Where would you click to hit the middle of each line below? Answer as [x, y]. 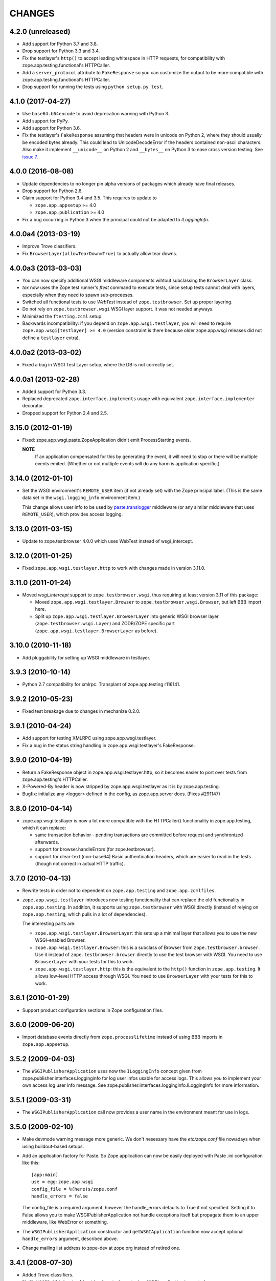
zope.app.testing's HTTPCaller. [55, 779]
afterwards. [47, 842]
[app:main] [45, 1174]
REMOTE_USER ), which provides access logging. [73, 514]
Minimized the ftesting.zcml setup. [63, 316]
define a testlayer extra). [51, 338]
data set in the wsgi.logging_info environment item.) [81, 498]
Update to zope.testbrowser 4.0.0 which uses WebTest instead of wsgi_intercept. [108, 541]
